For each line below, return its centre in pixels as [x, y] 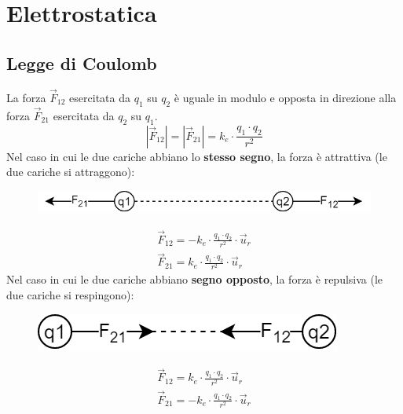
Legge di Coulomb [82, 62]
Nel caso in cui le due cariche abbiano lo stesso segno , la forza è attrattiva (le [197, 156]
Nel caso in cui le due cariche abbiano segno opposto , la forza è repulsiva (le [195, 279]
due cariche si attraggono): [71, 172]
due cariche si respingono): [70, 294]
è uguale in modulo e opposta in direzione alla [285, 97]
